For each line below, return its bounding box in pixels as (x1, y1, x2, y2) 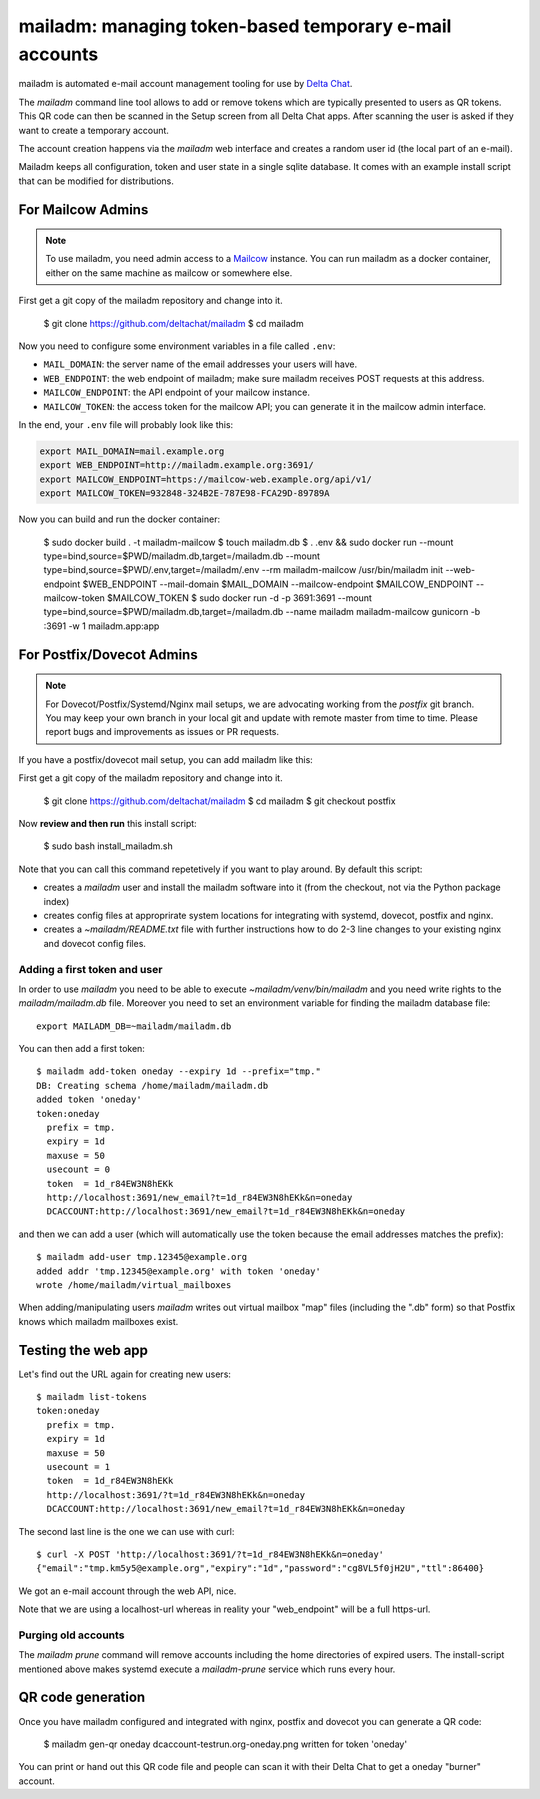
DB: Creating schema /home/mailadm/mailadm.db (36, 1080, 269, 1091)
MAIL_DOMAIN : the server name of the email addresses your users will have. (43, 358, 358, 370)
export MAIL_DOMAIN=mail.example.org (39, 445, 225, 457)
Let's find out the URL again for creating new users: (18, 1368, 232, 1380)
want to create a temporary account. (18, 124, 170, 136)
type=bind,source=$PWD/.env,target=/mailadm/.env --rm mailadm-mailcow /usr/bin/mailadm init (43, 564, 444, 576)
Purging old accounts (18, 1628, 125, 1642)
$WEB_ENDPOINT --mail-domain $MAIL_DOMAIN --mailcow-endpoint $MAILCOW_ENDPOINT (82, 578, 474, 590)
